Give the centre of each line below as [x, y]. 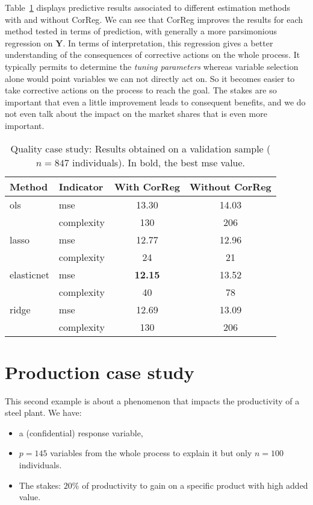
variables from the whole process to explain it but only [151, 453]
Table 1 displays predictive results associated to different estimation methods [147, 7]
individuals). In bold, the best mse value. [159, 162]
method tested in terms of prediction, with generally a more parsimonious [141, 31]
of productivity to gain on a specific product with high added [195, 485]
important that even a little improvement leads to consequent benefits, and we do [155, 102]
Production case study [100, 372]
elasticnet [29, 274]
